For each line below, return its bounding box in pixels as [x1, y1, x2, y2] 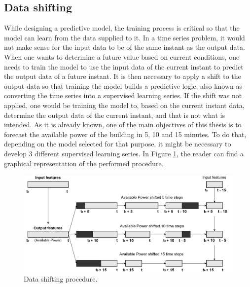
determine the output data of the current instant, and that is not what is [4, 109, 225, 120]
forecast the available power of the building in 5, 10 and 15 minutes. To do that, [4, 129, 247, 139]
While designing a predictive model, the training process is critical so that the [4, 23, 240, 33]
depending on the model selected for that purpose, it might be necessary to [4, 139, 231, 149]
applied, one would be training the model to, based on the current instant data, [4, 100, 245, 110]
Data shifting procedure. [24, 274, 98, 284]
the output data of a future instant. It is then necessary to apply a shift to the [4, 71, 241, 81]
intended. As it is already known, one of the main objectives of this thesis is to [4, 119, 242, 130]
